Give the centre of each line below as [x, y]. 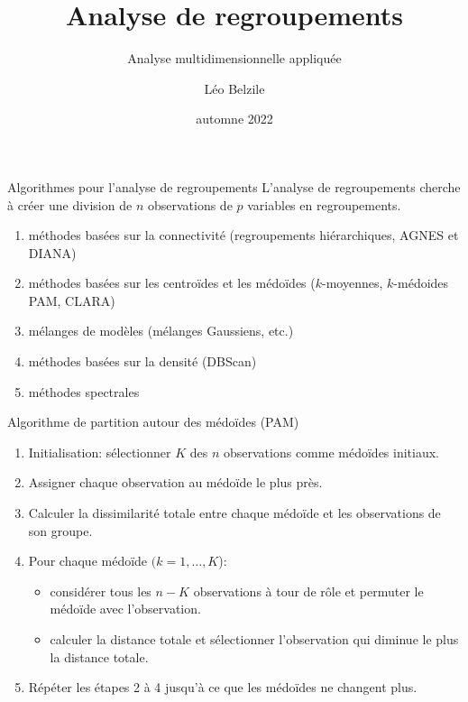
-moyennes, [353, 283]
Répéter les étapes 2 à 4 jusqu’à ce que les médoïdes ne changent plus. [223, 687]
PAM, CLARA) [72, 300]
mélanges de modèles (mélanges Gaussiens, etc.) [161, 331]
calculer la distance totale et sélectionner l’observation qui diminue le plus [254, 639]
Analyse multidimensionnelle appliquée [234, 58]
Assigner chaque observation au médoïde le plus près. [175, 482]
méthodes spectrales [84, 391]
